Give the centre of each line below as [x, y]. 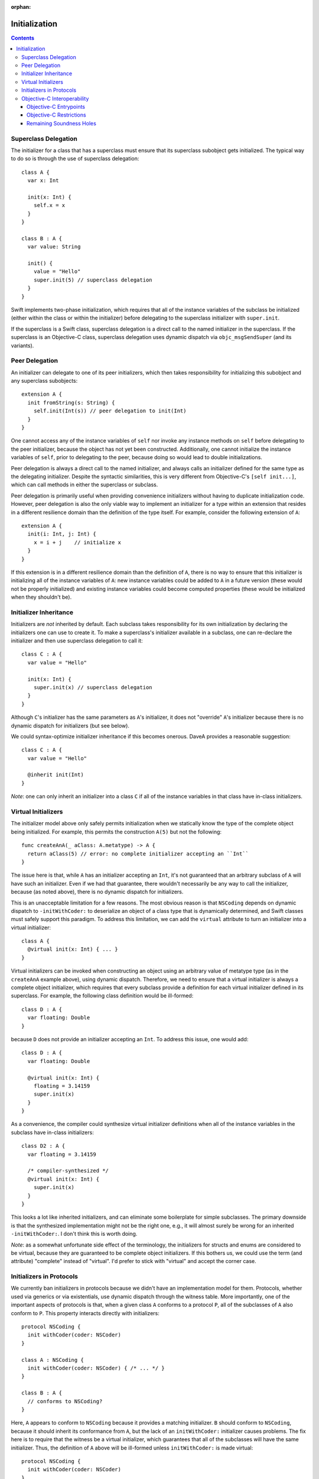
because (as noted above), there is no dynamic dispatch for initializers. [97, 892]
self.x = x [49, 205]
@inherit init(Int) [56, 775]
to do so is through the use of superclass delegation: [75, 159]
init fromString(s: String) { [71, 403]
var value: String [54, 247]
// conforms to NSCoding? [65, 1401]
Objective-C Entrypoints [56, 107]
